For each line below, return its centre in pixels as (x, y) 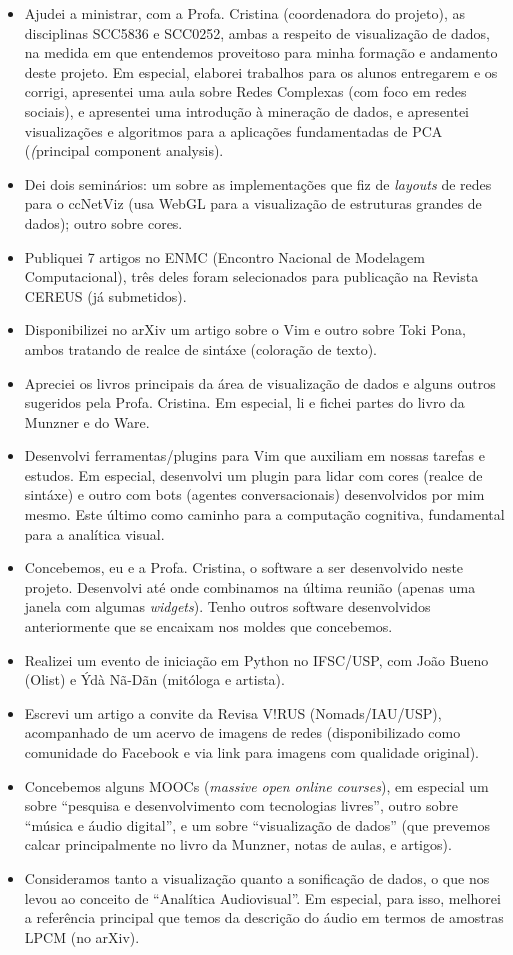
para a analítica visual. (94, 533)
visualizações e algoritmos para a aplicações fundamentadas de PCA (233, 130)
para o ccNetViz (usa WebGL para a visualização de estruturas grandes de (253, 203)
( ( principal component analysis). (124, 150)
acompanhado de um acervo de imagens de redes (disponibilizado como (242, 732)
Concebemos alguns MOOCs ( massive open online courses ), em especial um (256, 785)
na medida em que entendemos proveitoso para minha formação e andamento (261, 52)
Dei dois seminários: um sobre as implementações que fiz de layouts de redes (258, 183)
